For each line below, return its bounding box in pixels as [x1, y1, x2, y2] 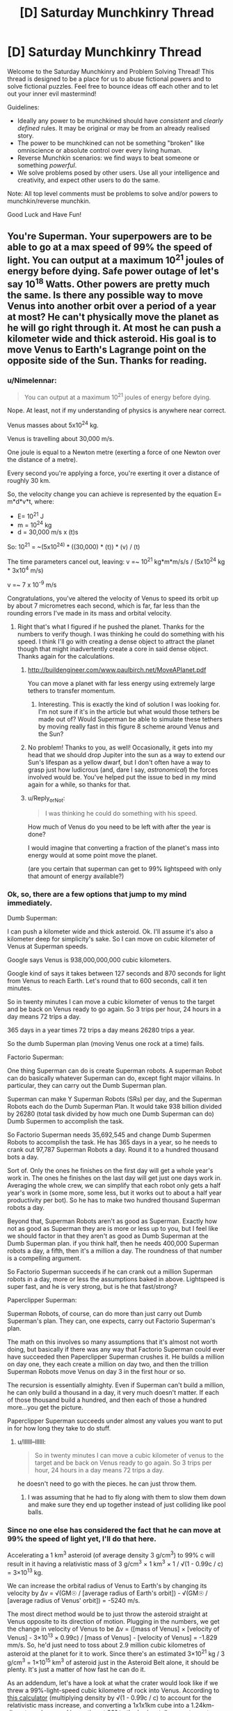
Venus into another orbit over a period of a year [7, 300, 217, 312]
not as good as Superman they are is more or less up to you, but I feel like [7, 1224, 218, 1232]
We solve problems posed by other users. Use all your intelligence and [17, 168, 220, 177]
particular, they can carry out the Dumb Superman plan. [7, 1081, 167, 1089]
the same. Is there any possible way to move [7, 290, 203, 301]
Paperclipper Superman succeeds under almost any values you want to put [7, 1417, 223, 1425]
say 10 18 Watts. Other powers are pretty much [7, 276, 210, 290]
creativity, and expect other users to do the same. [17, 176, 161, 184]
